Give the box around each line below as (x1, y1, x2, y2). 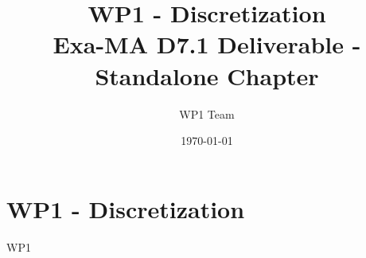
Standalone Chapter (95, 59, 319, 92)
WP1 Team (179, 105, 235, 122)
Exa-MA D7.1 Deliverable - (53, 28, 361, 61)
